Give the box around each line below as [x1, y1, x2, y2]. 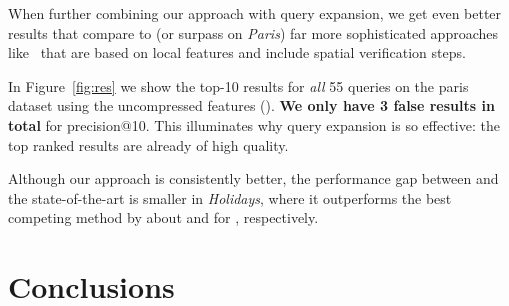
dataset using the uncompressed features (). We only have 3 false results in [8, 95, 495, 116]
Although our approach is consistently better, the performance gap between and [8, 168, 499, 189]
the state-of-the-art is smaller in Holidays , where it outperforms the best [8, 187, 452, 208]
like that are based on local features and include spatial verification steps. [8, 42, 466, 63]
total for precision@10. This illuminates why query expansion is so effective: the [8, 114, 500, 135]
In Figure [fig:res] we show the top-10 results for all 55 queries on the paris [8, 75, 469, 96]
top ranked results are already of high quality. [8, 134, 289, 155]
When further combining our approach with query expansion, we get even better [8, 3, 502, 23]
